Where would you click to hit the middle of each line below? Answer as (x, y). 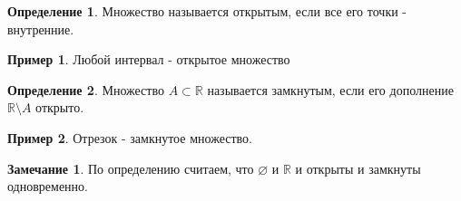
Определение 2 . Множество (86, 89)
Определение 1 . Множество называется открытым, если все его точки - (207, 11)
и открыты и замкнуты (358, 168)
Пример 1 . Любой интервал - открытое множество (149, 59)
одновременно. (48, 186)
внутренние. (41, 29)
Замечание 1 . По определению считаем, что (131, 168)
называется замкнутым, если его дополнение (330, 89)
